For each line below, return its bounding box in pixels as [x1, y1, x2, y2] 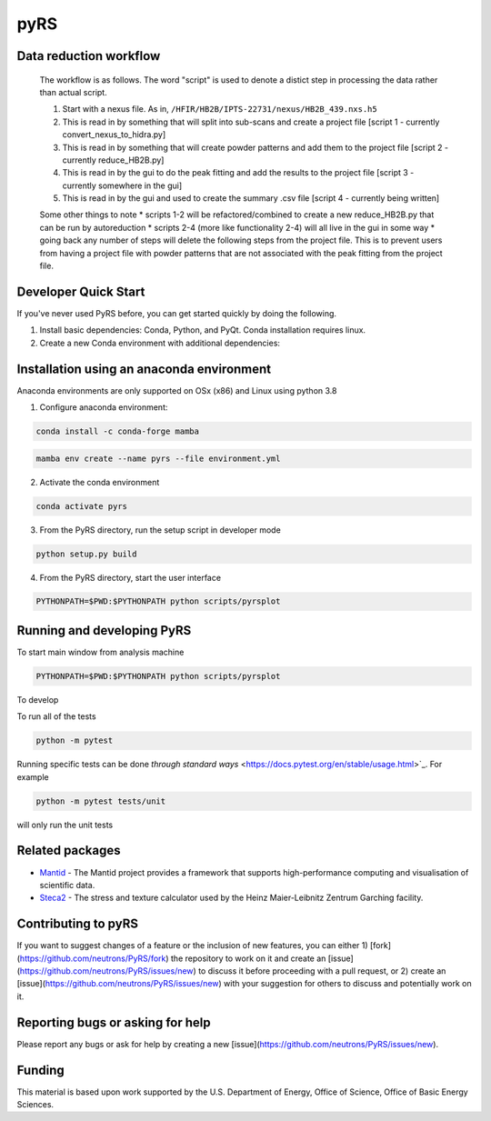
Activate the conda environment [39, 476, 160, 487]
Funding [16, 1062, 65, 1077]
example [16, 771, 49, 782]
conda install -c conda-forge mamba [35, 426, 200, 436]
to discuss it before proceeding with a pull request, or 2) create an [198, 966, 446, 976]
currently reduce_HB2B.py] [62, 155, 165, 165]
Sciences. [16, 1099, 55, 1110]
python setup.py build [35, 548, 137, 559]
